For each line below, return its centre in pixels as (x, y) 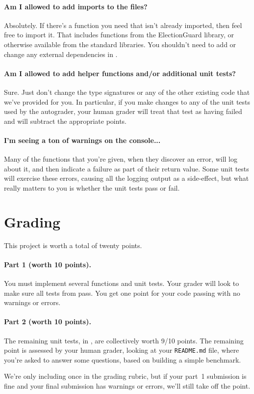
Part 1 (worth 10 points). (48, 264)
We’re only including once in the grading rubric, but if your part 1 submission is (125, 376)
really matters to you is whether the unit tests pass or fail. (92, 187)
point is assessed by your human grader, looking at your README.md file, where (122, 350)
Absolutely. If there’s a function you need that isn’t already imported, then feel (123, 25)
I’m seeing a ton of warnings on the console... (82, 140)
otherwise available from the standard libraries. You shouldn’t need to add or (120, 44)
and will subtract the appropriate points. (65, 121)
